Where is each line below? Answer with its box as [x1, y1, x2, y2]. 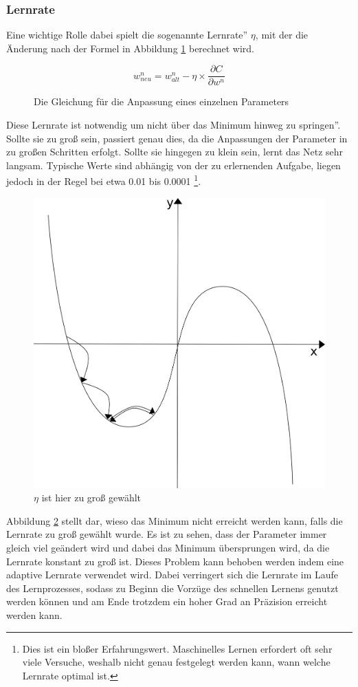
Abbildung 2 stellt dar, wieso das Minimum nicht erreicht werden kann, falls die [6, 513, 343, 527]
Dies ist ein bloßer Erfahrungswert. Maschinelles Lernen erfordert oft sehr [22, 641, 333, 655]
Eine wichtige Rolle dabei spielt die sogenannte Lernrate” [6, 28, 248, 42]
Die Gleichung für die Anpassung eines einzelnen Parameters [34, 94, 289, 109]
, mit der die [255, 28, 309, 42]
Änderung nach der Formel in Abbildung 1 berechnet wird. [6, 41, 254, 55]
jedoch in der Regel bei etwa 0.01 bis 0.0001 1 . [6, 172, 201, 188]
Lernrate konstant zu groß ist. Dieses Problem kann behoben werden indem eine [6, 554, 344, 568]
